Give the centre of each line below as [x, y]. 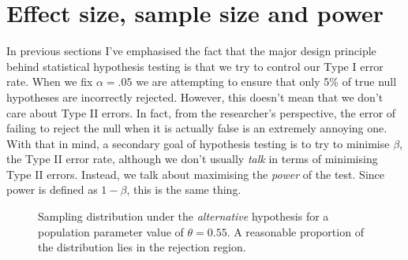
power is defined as [52, 189]
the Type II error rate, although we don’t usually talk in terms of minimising [192, 159]
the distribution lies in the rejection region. [142, 247]
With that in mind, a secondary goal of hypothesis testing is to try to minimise [198, 143]
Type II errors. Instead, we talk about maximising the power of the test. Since [195, 174]
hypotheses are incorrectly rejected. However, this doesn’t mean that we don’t [195, 97]
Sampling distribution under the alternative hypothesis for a [183, 216]
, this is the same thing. [184, 189]
